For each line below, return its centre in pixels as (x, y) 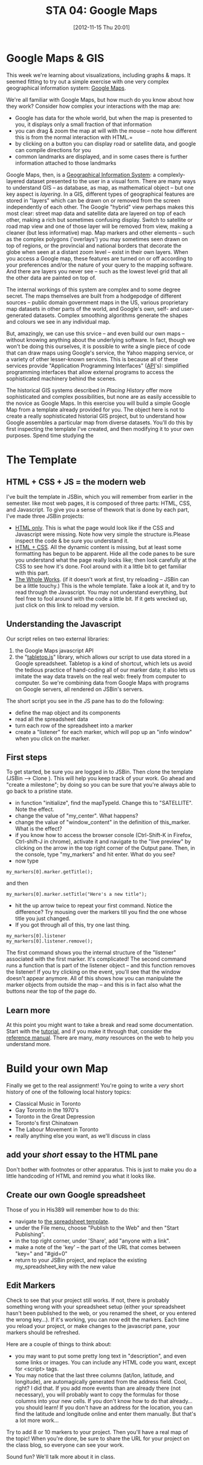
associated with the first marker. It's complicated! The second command (96, 959)
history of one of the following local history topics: (69, 1092)
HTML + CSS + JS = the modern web (76, 482)
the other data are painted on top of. (51, 278)
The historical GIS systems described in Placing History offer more (89, 390)
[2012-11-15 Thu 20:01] (101, 27)
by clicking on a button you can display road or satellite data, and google (105, 144)
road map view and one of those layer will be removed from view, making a (100, 226)
